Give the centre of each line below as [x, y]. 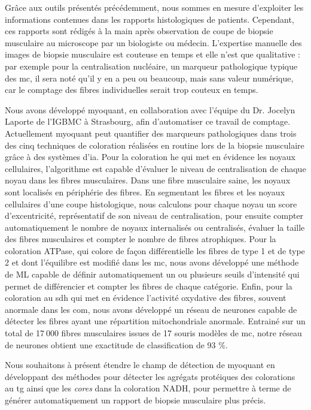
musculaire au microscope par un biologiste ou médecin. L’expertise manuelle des [153, 42]
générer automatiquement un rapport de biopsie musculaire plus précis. [135, 400]
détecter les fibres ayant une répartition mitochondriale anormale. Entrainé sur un [155, 321]
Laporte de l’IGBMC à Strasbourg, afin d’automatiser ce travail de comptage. [148, 121]
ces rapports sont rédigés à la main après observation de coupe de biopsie [139, 31]
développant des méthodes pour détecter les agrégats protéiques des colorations [150, 376]
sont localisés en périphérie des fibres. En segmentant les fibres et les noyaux [145, 192]
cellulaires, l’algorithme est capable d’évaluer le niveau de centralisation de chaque [155, 168]
